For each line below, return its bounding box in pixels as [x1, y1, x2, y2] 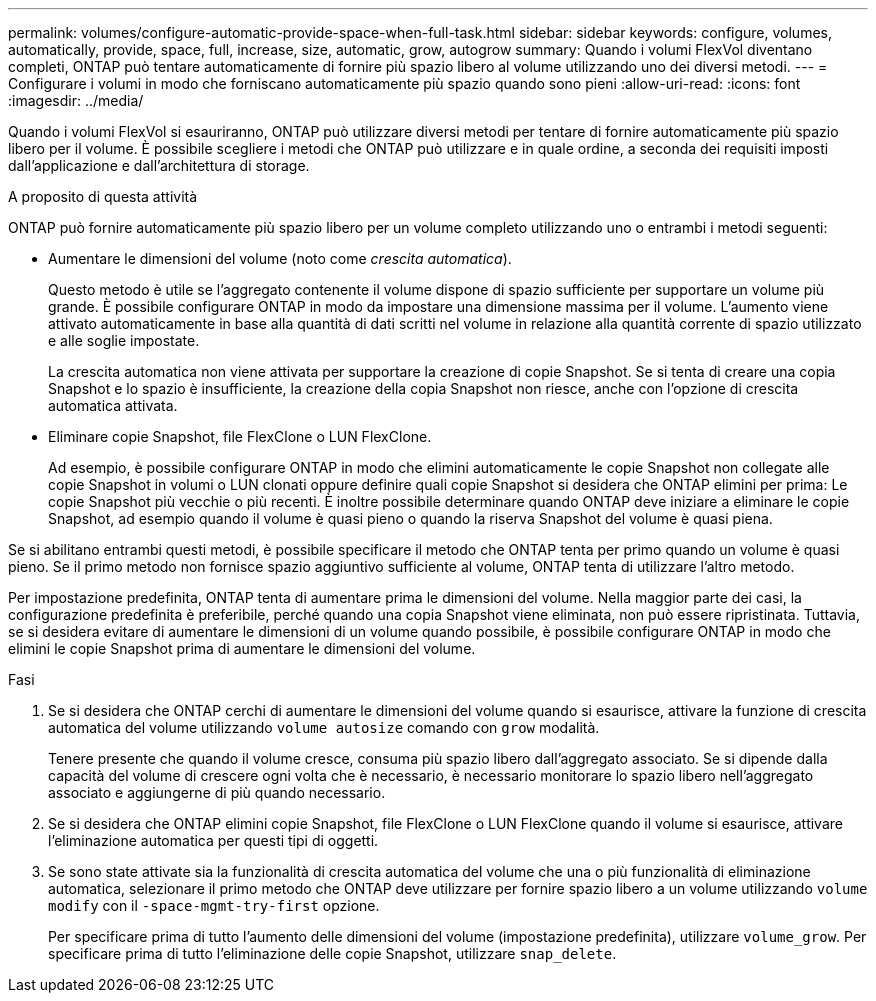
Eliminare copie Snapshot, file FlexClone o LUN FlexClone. [48, 428, 432, 445]
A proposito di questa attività [8, 188, 198, 205]
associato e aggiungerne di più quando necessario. [48, 784, 386, 801]
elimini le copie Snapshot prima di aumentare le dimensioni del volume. [8, 640, 476, 657]
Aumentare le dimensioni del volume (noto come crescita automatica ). [48, 250, 512, 267]
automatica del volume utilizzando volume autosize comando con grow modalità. [48, 719, 600, 736]
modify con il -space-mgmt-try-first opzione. [48, 897, 380, 914]
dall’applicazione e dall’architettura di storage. [8, 157, 310, 174]
